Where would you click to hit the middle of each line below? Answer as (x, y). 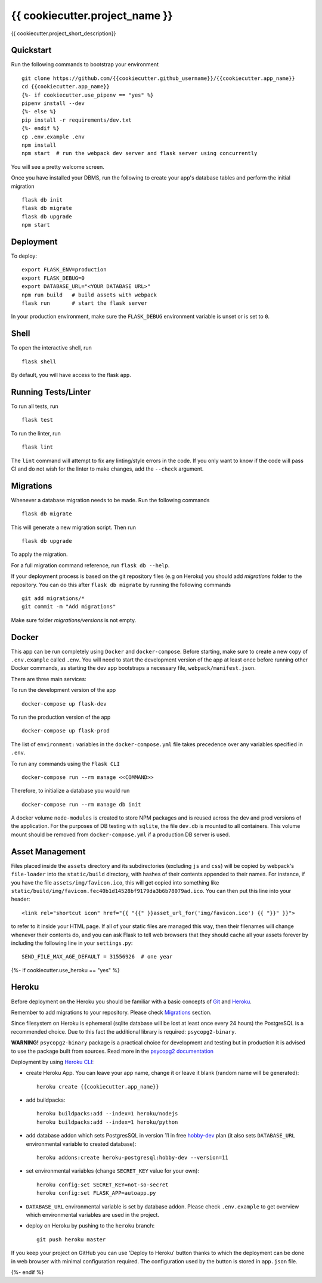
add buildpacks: (46, 1100)
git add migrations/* (53, 598)
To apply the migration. (39, 554)
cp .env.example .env (53, 137)
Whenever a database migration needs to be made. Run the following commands (110, 500)
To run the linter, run (36, 433)
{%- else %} (39, 112)
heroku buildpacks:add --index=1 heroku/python (107, 1122)
